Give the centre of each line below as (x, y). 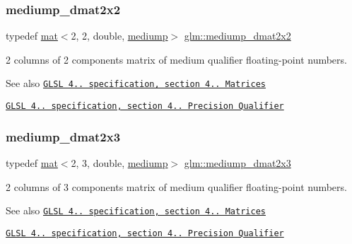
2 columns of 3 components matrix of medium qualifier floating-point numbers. (176, 186)
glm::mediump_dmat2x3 (237, 162)
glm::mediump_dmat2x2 (237, 36)
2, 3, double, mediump (119, 162)
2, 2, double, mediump (119, 36)
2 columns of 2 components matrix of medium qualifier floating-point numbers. (176, 59)
